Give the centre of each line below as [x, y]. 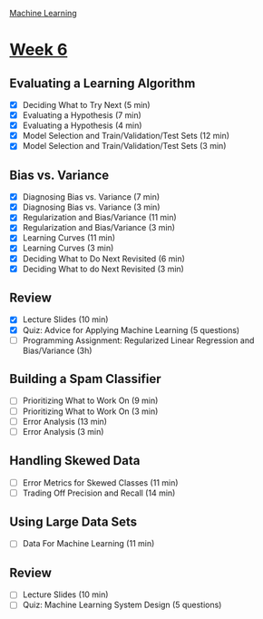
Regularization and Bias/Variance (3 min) [98, 228]
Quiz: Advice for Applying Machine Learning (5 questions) [131, 329]
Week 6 [39, 50]
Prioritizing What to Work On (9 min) [90, 401]
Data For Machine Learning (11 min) [88, 544]
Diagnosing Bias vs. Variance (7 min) [91, 197]
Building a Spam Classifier [85, 379]
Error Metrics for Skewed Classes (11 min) [100, 482]
